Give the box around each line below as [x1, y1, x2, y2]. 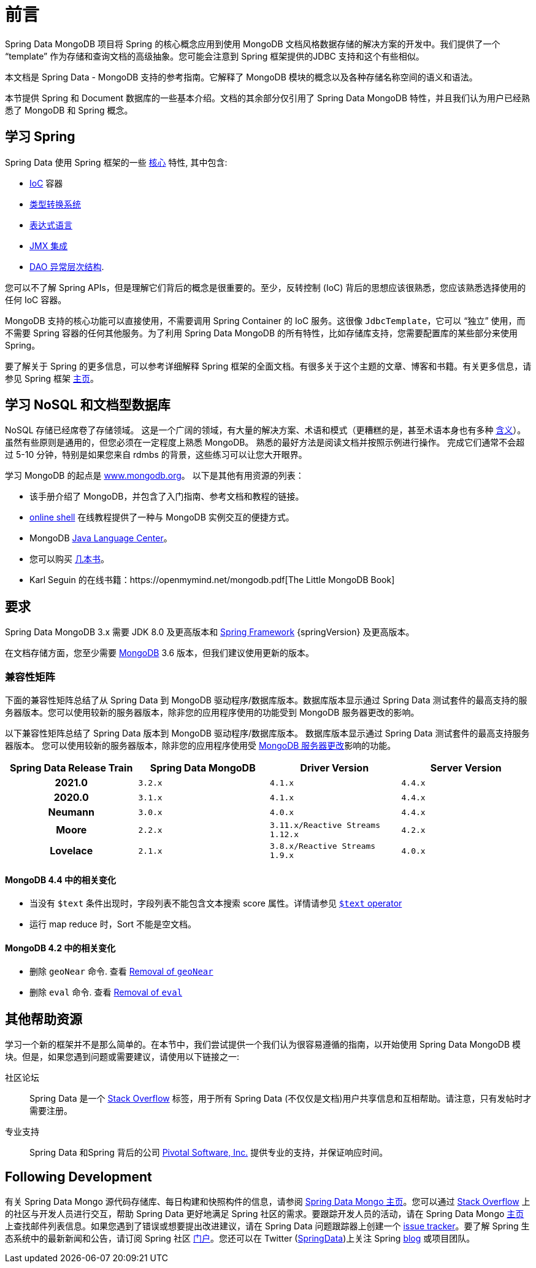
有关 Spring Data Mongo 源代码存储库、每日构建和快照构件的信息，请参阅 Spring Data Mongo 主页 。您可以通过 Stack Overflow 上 [5, 1196, 530, 1207]
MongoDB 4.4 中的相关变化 [5, 874, 116, 885]
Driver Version [300, 762, 369, 775]
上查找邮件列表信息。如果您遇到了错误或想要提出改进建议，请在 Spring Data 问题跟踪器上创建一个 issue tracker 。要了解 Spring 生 [5, 1221, 530, 1232]
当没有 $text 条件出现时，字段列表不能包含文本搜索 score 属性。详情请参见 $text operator [29, 898, 402, 909]
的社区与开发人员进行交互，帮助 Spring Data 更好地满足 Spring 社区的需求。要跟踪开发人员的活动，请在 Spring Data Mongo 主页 [5, 1208, 524, 1220]
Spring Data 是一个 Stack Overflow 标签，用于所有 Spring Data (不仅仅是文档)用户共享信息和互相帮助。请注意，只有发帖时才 [29, 1093, 532, 1104]
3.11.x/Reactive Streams [270, 821, 381, 830]
